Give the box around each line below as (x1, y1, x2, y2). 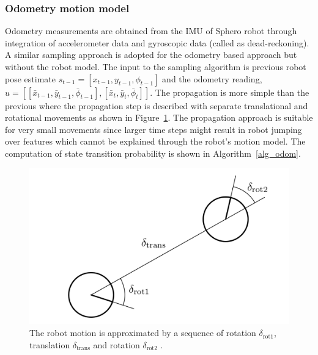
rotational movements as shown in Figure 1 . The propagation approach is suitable (5, 111, 313, 124)
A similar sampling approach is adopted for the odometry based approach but (5, 48, 297, 61)
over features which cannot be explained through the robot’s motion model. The (5, 135, 306, 148)
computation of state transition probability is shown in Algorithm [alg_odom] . (5, 146, 301, 159)
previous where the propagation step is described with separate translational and (5, 99, 308, 112)
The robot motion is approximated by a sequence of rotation (29, 326, 256, 339)
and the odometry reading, (162, 72, 262, 85)
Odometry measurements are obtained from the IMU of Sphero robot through (5, 24, 297, 37)
